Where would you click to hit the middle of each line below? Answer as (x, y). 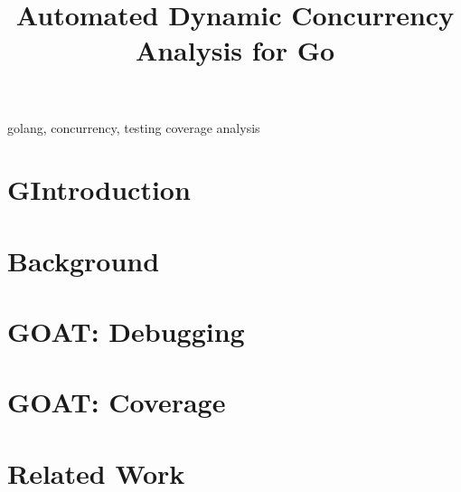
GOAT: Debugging (126, 331)
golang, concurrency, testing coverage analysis (134, 127)
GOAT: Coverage (117, 402)
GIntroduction (99, 189)
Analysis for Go (235, 50)
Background (84, 260)
